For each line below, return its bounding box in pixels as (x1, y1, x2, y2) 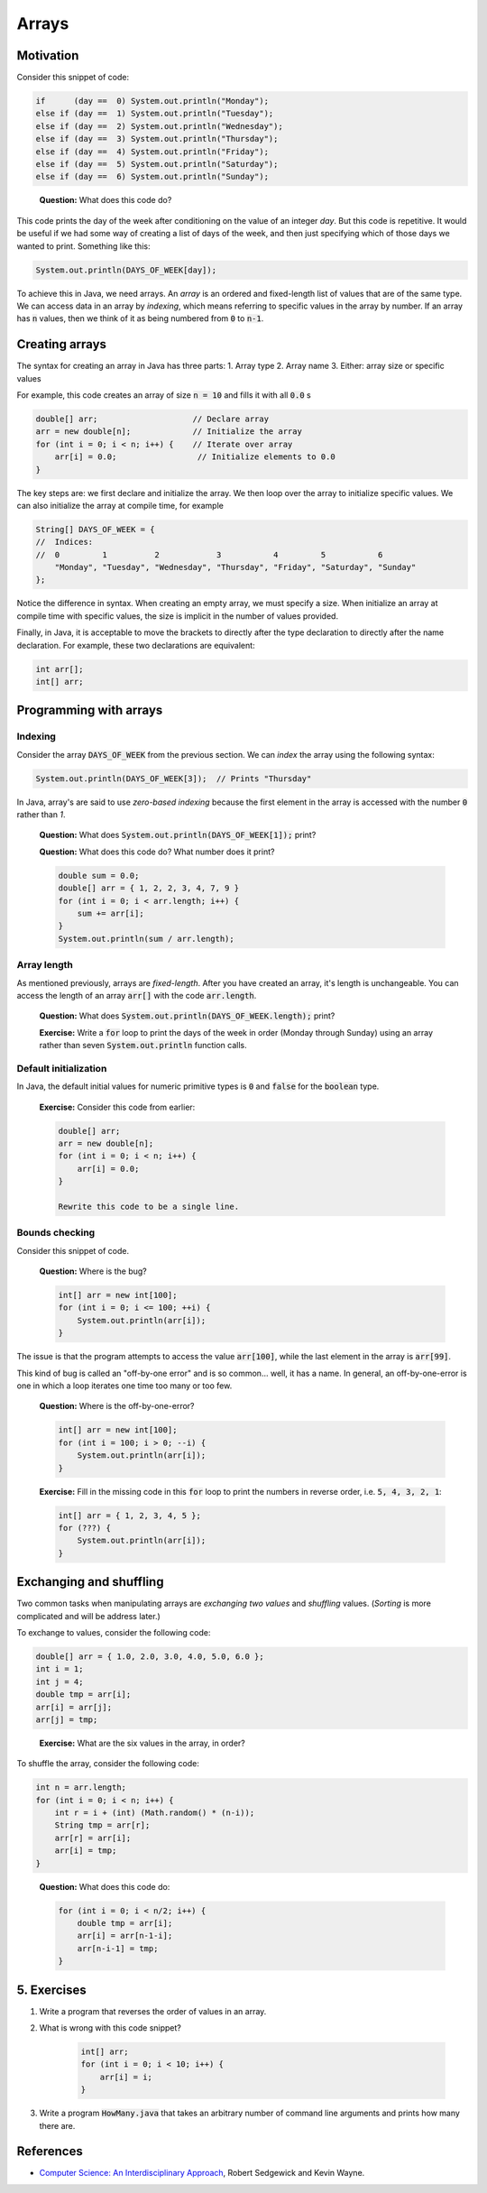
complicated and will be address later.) (16, 1610, 161, 1621)
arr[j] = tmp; (35, 1714, 98, 1725)
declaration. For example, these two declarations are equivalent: (16, 640, 256, 650)
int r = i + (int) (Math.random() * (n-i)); (54, 1808, 255, 1818)
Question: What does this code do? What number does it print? (39, 846, 275, 857)
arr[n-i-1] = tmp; (77, 1943, 159, 1953)
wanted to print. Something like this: (16, 240, 151, 252)
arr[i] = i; (99, 2071, 153, 2082)
